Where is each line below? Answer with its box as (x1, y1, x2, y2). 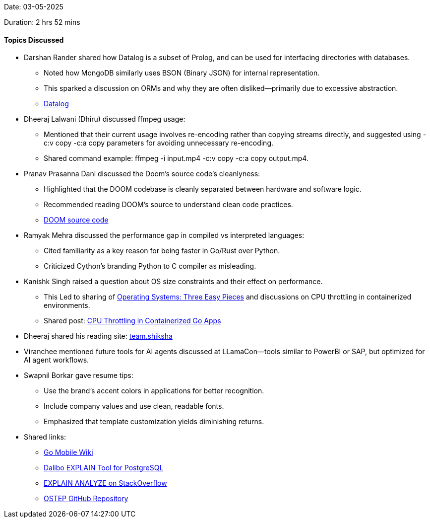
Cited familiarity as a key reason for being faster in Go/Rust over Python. (44, 246, 280, 255)
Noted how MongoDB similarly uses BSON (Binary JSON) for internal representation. (44, 69, 320, 77)
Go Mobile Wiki (44, 448, 93, 457)
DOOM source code (44, 216, 109, 224)
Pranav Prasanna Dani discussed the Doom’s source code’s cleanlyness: (24, 169, 260, 178)
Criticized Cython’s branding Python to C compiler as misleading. (44, 262, 256, 271)
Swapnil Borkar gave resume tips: (24, 371, 133, 380)
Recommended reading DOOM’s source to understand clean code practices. (44, 200, 293, 209)
